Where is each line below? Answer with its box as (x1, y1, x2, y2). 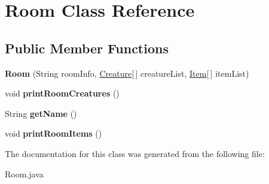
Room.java (5, 167, 44, 180)
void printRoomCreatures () (5, 87, 120, 99)
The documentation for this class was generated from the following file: (5, 147, 265, 159)
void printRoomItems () (5, 127, 102, 140)
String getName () (5, 107, 77, 119)
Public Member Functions (5, 38, 169, 57)
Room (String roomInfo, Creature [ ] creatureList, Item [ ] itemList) (5, 67, 249, 79)
